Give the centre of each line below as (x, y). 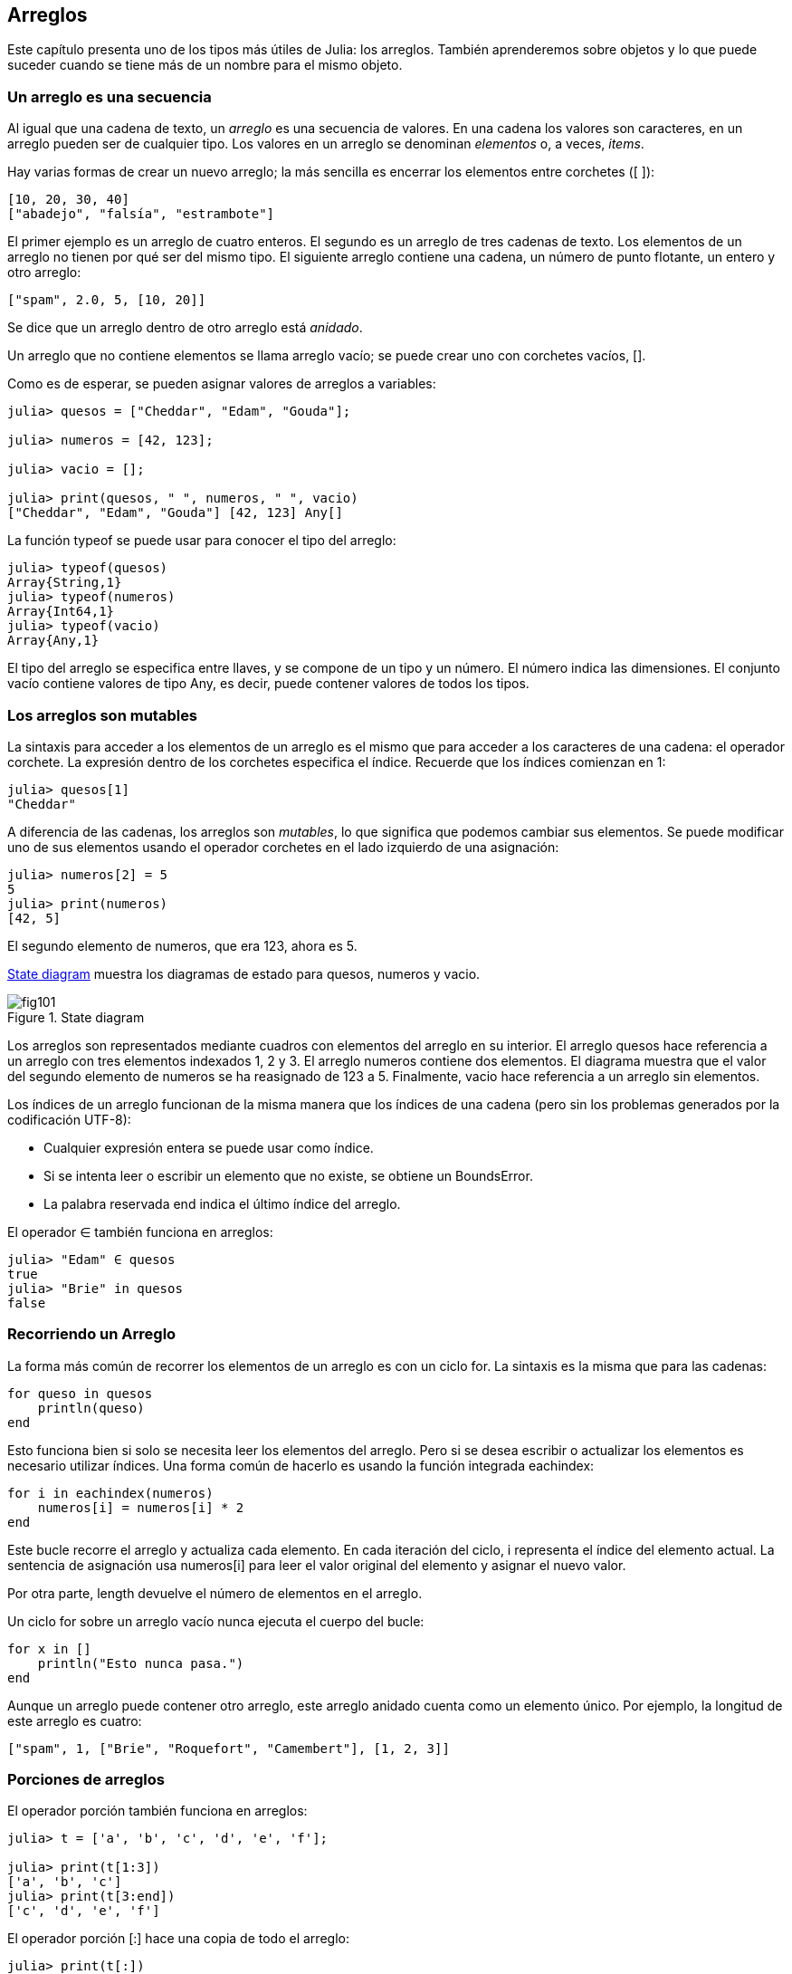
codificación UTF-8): (69, 1119)
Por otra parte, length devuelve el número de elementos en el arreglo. (215, 1593)
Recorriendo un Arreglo (92, 1334)
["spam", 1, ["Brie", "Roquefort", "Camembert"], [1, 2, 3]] (229, 1748)
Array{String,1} (65, 583)
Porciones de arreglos (86, 1780)
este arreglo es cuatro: (75, 1720)
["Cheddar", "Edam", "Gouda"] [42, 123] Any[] (175, 513)
